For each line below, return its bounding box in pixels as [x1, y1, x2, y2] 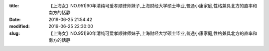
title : [9, 3, 19, 8]
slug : [9, 30, 20, 36]
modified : [9, 24, 30, 29]
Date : [9, 16, 21, 22]
